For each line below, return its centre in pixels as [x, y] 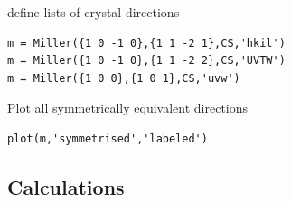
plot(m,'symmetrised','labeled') [108, 138]
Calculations [66, 186]
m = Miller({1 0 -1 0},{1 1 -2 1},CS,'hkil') [146, 43]
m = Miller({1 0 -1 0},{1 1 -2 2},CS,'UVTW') [146, 61]
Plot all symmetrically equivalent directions [128, 108]
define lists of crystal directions [94, 12]
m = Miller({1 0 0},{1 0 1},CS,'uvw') [124, 78]
